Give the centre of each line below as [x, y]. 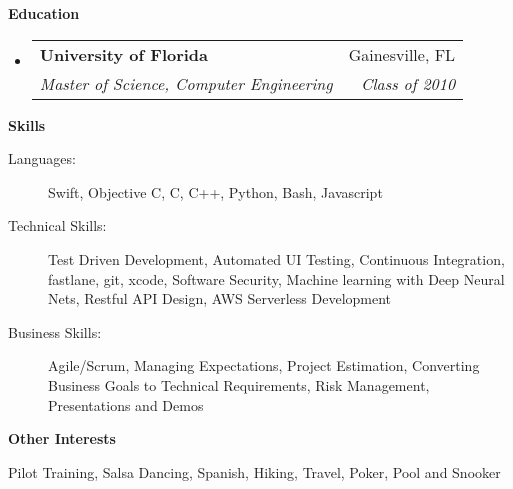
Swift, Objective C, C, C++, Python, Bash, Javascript [215, 191]
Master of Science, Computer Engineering [186, 83]
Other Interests [62, 438]
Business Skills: [55, 331]
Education [44, 13]
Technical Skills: [57, 225]
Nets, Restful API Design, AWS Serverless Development [220, 298]
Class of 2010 [408, 83]
